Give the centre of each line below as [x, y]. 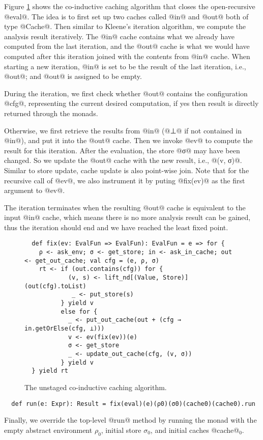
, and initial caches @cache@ [195, 430]
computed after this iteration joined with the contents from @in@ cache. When [127, 56]
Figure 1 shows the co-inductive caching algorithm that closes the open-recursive [130, 6]
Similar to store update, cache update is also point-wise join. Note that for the [127, 170]
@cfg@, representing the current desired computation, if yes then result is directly [131, 103]
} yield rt [50, 371]
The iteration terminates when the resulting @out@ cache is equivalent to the [125, 207]
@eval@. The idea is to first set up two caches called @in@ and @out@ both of [126, 16]
